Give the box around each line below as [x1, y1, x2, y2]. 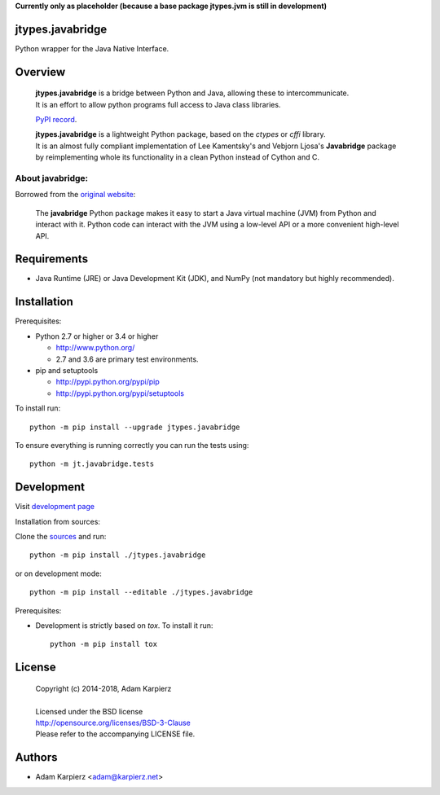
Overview [15, 65, 66, 79]
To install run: [15, 403, 61, 413]
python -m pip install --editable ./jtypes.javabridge [29, 587, 253, 597]
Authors [15, 750, 58, 765]
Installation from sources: [15, 516, 101, 526]
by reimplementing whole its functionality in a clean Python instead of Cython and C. [35, 152, 319, 162]
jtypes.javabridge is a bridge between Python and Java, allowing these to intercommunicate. [35, 88, 350, 98]
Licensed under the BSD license [35, 706, 143, 716]
